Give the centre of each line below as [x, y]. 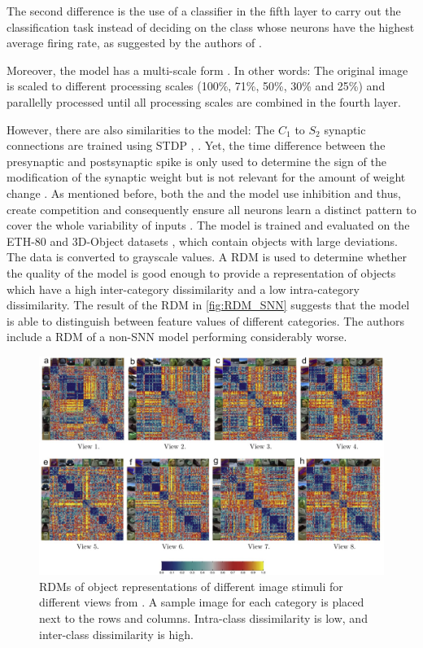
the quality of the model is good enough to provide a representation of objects [201, 272]
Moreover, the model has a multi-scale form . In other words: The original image [207, 70]
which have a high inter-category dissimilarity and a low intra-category [183, 289]
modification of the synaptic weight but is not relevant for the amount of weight [206, 177]
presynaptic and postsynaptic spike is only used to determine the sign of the [196, 161]
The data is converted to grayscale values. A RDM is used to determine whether [207, 257]
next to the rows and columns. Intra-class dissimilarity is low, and [203, 617]
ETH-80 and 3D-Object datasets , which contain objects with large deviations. [203, 241]
